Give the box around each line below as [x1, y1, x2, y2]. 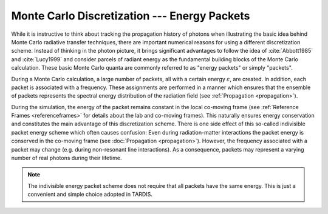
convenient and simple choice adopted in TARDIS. [27, 191, 153, 198]
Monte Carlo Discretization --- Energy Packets [11, 9, 250, 22]
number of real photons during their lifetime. [11, 155, 122, 162]
